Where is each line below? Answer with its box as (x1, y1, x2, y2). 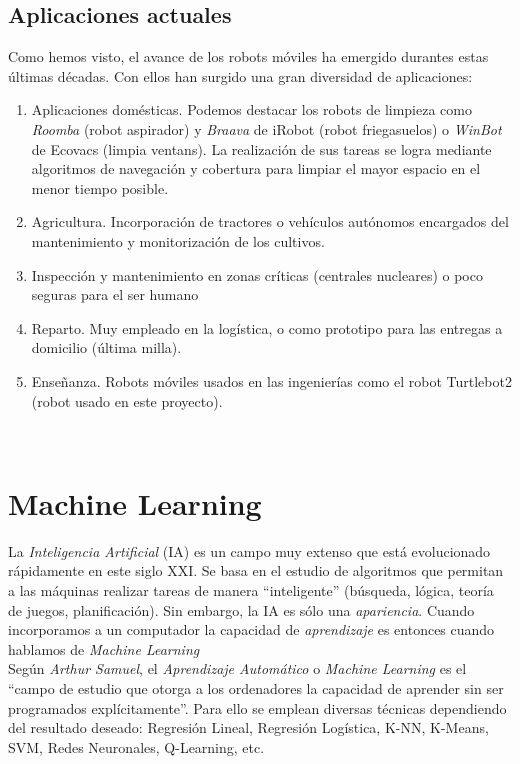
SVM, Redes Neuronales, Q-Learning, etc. (8, 736, 265, 757)
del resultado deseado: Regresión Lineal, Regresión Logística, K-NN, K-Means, (8, 717, 489, 738)
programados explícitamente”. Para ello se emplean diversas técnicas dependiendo (8, 697, 507, 718)
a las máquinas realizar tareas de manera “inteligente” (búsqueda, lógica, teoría (8, 580, 494, 601)
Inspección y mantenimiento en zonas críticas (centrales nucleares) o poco (31, 264, 483, 285)
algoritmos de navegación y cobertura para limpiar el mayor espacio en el (31, 158, 481, 179)
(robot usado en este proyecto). (31, 390, 223, 411)
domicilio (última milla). (31, 337, 182, 358)
